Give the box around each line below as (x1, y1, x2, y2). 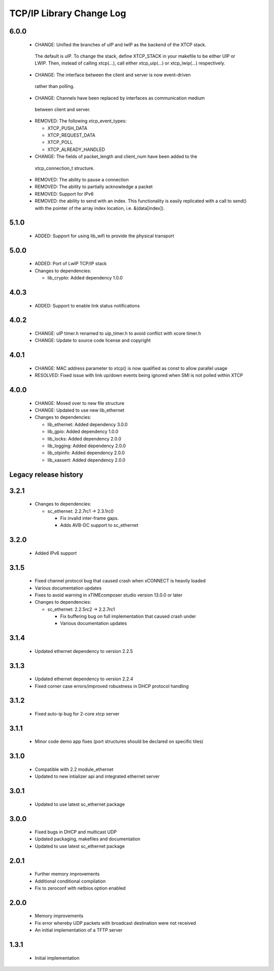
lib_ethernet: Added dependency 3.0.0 (47, 421, 128, 427)
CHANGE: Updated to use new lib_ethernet (35, 407, 124, 413)
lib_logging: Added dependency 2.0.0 (47, 443, 126, 449)
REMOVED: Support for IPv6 (35, 191, 94, 197)
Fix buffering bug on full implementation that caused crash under (60, 613, 196, 619)
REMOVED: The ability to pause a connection (35, 177, 129, 183)
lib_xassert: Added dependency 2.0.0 (47, 457, 126, 463)
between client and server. (35, 106, 91, 112)
